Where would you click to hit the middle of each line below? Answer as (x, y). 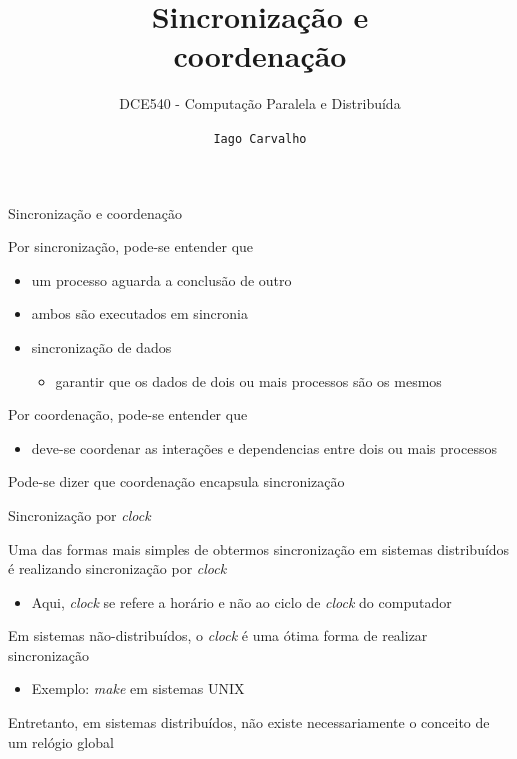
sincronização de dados (101, 346)
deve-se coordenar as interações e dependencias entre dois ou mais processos (264, 447)
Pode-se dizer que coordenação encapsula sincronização (176, 481)
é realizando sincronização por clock (117, 568)
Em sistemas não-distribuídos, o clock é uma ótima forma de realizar (218, 635)
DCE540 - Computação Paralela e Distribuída (260, 103)
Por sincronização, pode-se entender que (131, 246)
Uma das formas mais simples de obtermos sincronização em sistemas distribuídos (259, 548)
